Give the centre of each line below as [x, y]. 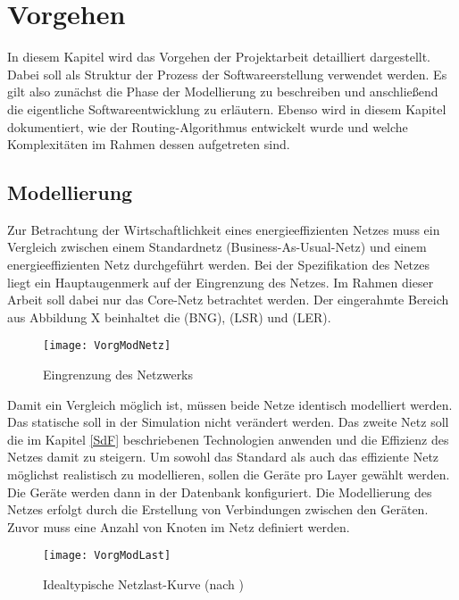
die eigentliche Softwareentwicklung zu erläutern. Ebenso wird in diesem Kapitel [227, 108]
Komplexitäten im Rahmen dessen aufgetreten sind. [149, 144]
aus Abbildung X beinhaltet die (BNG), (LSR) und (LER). [169, 317]
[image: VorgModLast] [107, 556]
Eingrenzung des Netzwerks [118, 375]
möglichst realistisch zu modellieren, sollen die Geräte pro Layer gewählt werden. [229, 475]
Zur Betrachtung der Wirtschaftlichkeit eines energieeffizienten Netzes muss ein [224, 229]
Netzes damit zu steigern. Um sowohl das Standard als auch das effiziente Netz [223, 457]
